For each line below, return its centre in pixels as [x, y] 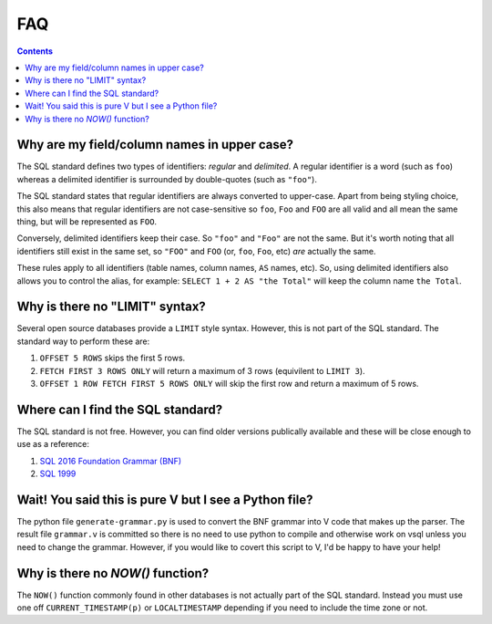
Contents [35, 51]
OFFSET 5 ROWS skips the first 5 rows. [113, 358]
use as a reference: [53, 444]
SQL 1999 [58, 473]
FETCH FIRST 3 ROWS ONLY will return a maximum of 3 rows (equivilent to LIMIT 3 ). [202, 370]
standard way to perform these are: [83, 341]
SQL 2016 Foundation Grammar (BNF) [111, 461]
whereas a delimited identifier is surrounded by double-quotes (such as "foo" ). [167, 179]
